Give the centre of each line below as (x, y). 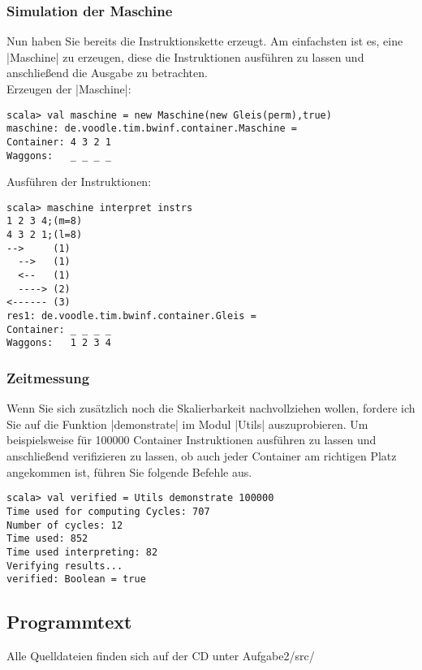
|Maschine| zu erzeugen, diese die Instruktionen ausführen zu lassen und (185, 56)
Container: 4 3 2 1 (59, 142)
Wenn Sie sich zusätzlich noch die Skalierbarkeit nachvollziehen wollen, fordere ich (211, 408)
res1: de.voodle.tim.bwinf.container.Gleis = (131, 316)
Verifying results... (65, 566)
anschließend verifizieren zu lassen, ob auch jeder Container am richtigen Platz (202, 456)
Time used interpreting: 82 (82, 552)
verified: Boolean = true (76, 579)
